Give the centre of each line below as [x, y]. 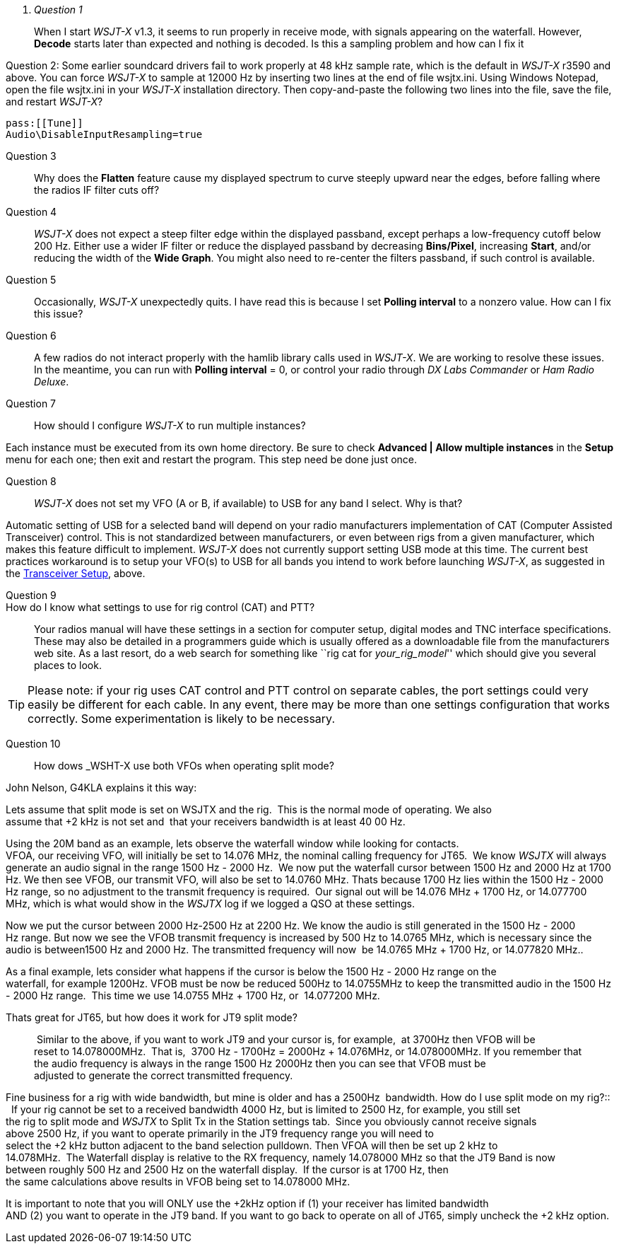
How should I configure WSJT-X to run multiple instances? [170, 425]
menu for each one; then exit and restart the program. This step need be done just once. [212, 459]
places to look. [68, 665]
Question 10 [33, 744]
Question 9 [31, 595]
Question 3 [31, 156]
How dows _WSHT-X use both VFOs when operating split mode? [184, 766]
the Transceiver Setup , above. [76, 573]
